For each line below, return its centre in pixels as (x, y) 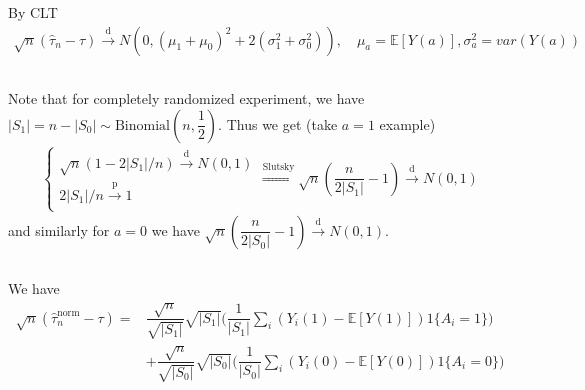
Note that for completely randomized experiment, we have (186, 98)
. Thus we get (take (278, 123)
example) (407, 123)
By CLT (33, 12)
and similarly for (59, 229)
